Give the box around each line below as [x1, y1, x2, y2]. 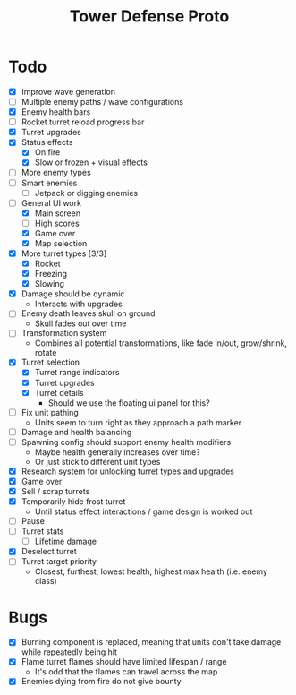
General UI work [21, 197, 82, 208]
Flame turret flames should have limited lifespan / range [21, 656, 227, 667]
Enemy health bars [21, 107, 91, 117]
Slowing [34, 279, 64, 289]
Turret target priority [21, 556, 97, 567]
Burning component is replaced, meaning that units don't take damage [21, 637, 282, 648]
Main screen [34, 208, 81, 219]
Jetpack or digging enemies [34, 187, 139, 198]
